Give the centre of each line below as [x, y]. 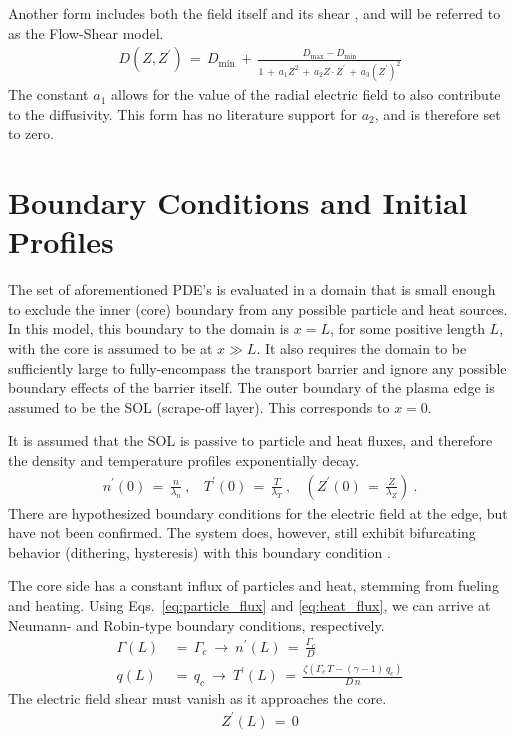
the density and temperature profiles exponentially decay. [184, 459]
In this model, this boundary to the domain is [149, 328]
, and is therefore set [437, 113]
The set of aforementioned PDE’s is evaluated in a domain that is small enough [252, 289]
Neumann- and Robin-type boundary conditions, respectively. [196, 624]
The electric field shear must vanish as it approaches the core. [197, 697]
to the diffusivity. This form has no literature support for [182, 113]
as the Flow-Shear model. [86, 32]
